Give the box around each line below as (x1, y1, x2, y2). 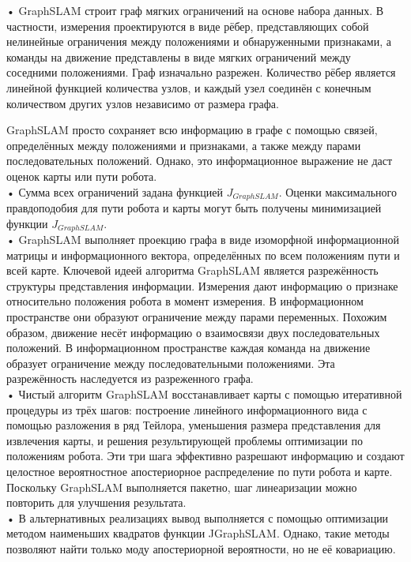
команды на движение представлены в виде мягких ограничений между (6, 48, 351, 65)
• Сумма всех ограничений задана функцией (6, 183, 223, 200)
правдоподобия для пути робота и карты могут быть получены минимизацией (6, 199, 382, 215)
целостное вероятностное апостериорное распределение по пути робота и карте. (6, 463, 393, 479)
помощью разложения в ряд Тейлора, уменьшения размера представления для (6, 417, 381, 433)
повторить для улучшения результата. (6, 494, 187, 511)
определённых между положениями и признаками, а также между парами (6, 137, 361, 153)
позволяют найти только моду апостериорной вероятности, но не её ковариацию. (6, 540, 396, 556)
